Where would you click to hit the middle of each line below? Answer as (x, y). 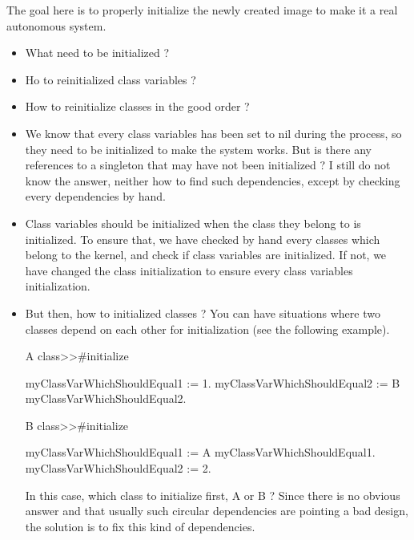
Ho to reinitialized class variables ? (111, 79)
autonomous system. (56, 25)
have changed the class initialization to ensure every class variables (189, 270)
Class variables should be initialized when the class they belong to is (193, 223)
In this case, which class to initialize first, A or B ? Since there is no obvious (213, 495)
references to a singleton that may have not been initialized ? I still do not (208, 165)
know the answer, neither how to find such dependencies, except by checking (213, 180)
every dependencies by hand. (95, 196)
